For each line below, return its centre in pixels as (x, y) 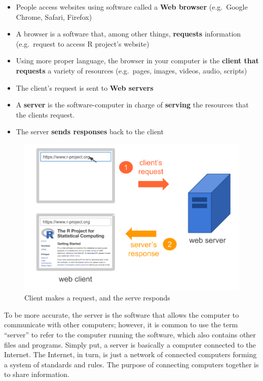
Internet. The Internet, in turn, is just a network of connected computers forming (130, 354)
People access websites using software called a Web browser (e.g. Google (132, 7)
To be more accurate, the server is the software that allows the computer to (122, 314)
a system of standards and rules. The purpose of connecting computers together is (131, 364)
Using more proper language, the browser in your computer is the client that (137, 61)
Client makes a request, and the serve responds (97, 298)
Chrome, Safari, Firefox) (54, 16)
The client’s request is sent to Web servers (85, 87)
